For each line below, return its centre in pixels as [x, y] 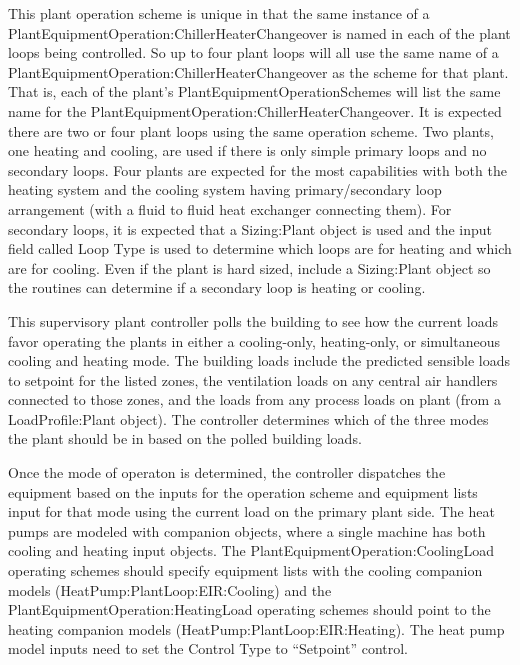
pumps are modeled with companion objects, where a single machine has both [247, 530]
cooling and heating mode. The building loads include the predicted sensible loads [259, 360]
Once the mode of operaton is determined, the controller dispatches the [227, 472]
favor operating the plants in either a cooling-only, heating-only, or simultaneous [254, 340]
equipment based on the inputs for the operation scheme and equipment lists [243, 491]
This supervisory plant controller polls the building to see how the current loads [253, 320]
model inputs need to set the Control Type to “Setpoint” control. [208, 648]
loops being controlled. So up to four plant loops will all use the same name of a [253, 52]
